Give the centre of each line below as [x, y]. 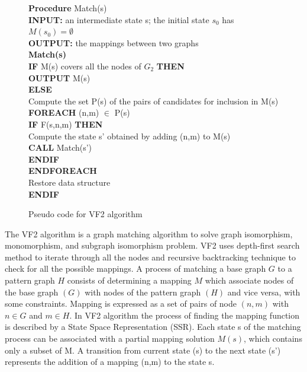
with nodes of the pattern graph [143, 292]
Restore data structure [70, 182]
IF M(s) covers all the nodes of [85, 66]
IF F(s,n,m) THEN [66, 124]
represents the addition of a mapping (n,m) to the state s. [110, 362]
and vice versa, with [264, 292]
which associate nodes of [249, 280]
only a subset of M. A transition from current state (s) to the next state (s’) [143, 350]
